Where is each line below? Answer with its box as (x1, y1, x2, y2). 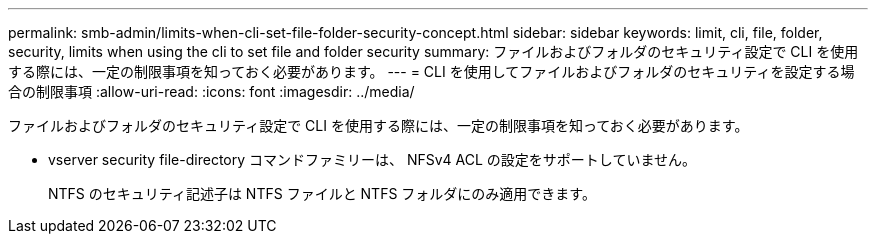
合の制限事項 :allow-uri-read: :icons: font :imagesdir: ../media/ (8, 83, 415, 100)
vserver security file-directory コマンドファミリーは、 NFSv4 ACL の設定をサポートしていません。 (48, 151, 697, 168)
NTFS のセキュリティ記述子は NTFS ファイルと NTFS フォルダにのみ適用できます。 (48, 185, 596, 202)
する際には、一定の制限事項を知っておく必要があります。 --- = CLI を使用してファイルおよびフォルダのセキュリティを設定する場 (8, 63, 855, 80)
